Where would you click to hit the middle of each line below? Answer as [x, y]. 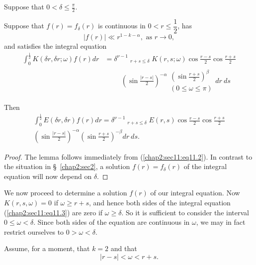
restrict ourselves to [34, 231]
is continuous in [122, 26]
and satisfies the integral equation [55, 45]
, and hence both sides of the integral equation [160, 203]
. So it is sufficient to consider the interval [185, 212]
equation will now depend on [48, 176]
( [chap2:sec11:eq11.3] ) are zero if [53, 212]
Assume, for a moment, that [47, 248]
